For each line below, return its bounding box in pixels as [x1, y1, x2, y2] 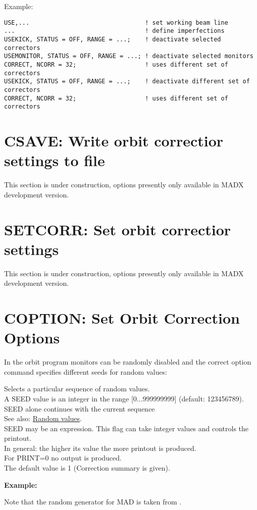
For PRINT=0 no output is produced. [4, 452, 122, 463]
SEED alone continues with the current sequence [4, 403, 155, 414]
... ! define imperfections [4, 27, 225, 35]
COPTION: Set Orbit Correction [4, 308, 240, 328]
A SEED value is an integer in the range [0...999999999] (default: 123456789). [4, 393, 244, 403]
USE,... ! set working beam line [4, 19, 228, 26]
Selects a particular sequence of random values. [4, 383, 150, 394]
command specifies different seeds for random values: [4, 366, 167, 377]
